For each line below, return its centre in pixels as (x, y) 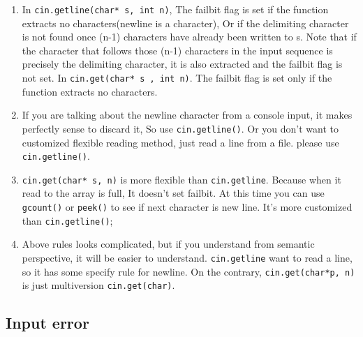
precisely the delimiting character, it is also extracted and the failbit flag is (182, 64)
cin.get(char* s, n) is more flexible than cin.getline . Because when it (181, 179)
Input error (47, 323)
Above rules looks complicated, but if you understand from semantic (168, 244)
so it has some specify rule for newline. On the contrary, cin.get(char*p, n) (188, 271)
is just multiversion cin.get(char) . (98, 285)
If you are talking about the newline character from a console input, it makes (187, 115)
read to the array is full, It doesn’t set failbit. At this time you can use (173, 193)
